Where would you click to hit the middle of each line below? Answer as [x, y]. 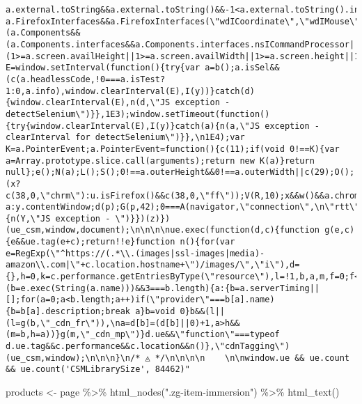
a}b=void [155, 312]
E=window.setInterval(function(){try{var [103, 68]
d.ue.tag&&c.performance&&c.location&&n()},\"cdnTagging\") [148, 347]
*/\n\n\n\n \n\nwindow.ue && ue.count [252, 358]
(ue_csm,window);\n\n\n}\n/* [73, 358]
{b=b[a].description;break [68, 312]
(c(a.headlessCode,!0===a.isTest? [86, 79]
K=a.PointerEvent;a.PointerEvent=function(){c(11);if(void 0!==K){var [173, 149]
